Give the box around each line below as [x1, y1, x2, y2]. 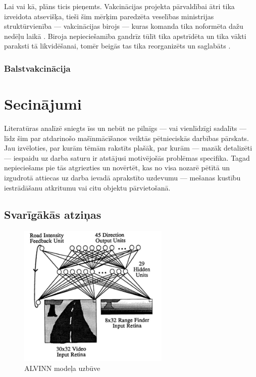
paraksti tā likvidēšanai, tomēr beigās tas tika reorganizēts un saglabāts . [4, 40, 231, 51]
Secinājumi [4, 93, 82, 114]
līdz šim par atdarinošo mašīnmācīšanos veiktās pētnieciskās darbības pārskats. [4, 132, 249, 143]
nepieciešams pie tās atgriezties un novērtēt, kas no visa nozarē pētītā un [4, 162, 230, 173]
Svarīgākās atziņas [4, 207, 101, 222]
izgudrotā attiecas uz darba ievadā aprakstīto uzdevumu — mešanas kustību [4, 172, 241, 182]
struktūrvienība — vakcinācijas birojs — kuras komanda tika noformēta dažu [4, 21, 243, 31]
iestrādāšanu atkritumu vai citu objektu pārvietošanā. [4, 182, 171, 193]
